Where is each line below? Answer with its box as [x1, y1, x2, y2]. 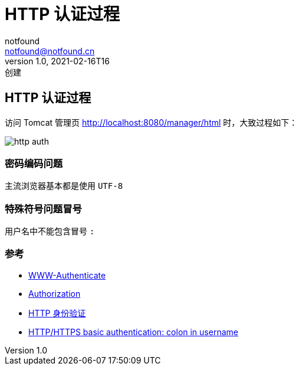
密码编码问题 [5, 157, 63, 169]
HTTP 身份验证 [28, 307, 86, 318]
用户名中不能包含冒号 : [5, 226, 95, 237]
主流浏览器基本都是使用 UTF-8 [5, 181, 123, 191]
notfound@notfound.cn [5, 45, 95, 56]
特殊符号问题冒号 [5, 202, 82, 215]
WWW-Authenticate [28, 270, 106, 280]
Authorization [28, 288, 81, 299]
